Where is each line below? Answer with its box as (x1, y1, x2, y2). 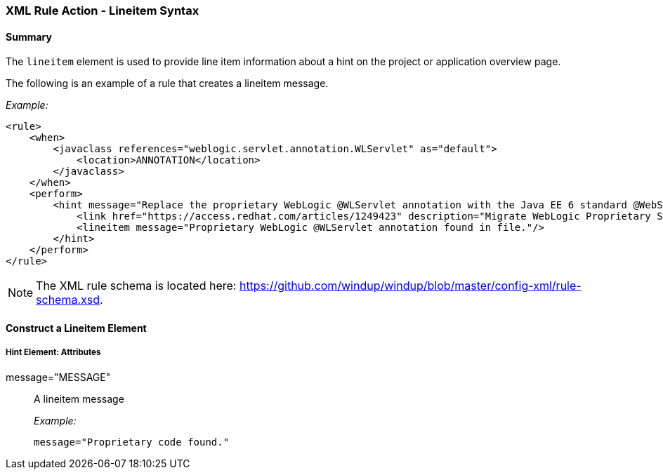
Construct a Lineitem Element (6, 321, 147, 334)
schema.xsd (36, 293, 100, 307)
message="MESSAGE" (6, 370, 111, 383)
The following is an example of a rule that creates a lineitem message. (6, 77, 329, 90)
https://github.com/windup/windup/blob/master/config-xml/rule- (239, 279, 582, 293)
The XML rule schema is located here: (36, 279, 237, 293)
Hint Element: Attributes (6, 347, 101, 358)
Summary (6, 30, 52, 43)
